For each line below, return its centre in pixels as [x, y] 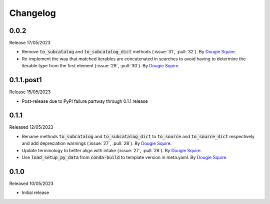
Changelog [32, 13]
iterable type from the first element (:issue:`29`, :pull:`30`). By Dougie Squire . [101, 66]
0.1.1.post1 [25, 80]
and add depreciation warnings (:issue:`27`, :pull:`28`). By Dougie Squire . [97, 143]
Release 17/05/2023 [30, 43]
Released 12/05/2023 [31, 127]
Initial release [35, 193]
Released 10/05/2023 [31, 183]
